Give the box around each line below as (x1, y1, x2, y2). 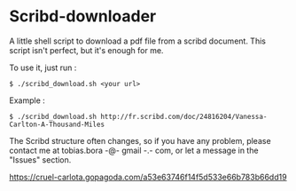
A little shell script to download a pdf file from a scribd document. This (9, 36, 266, 46)
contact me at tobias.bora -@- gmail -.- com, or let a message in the (9, 145, 259, 155)
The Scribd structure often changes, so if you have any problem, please (9, 135, 272, 146)
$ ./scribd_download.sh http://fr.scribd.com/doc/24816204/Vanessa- (9, 112, 268, 121)
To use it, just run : (9, 62, 77, 73)
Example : (9, 95, 46, 106)
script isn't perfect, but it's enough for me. (9, 44, 164, 55)
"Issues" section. (9, 154, 72, 165)
